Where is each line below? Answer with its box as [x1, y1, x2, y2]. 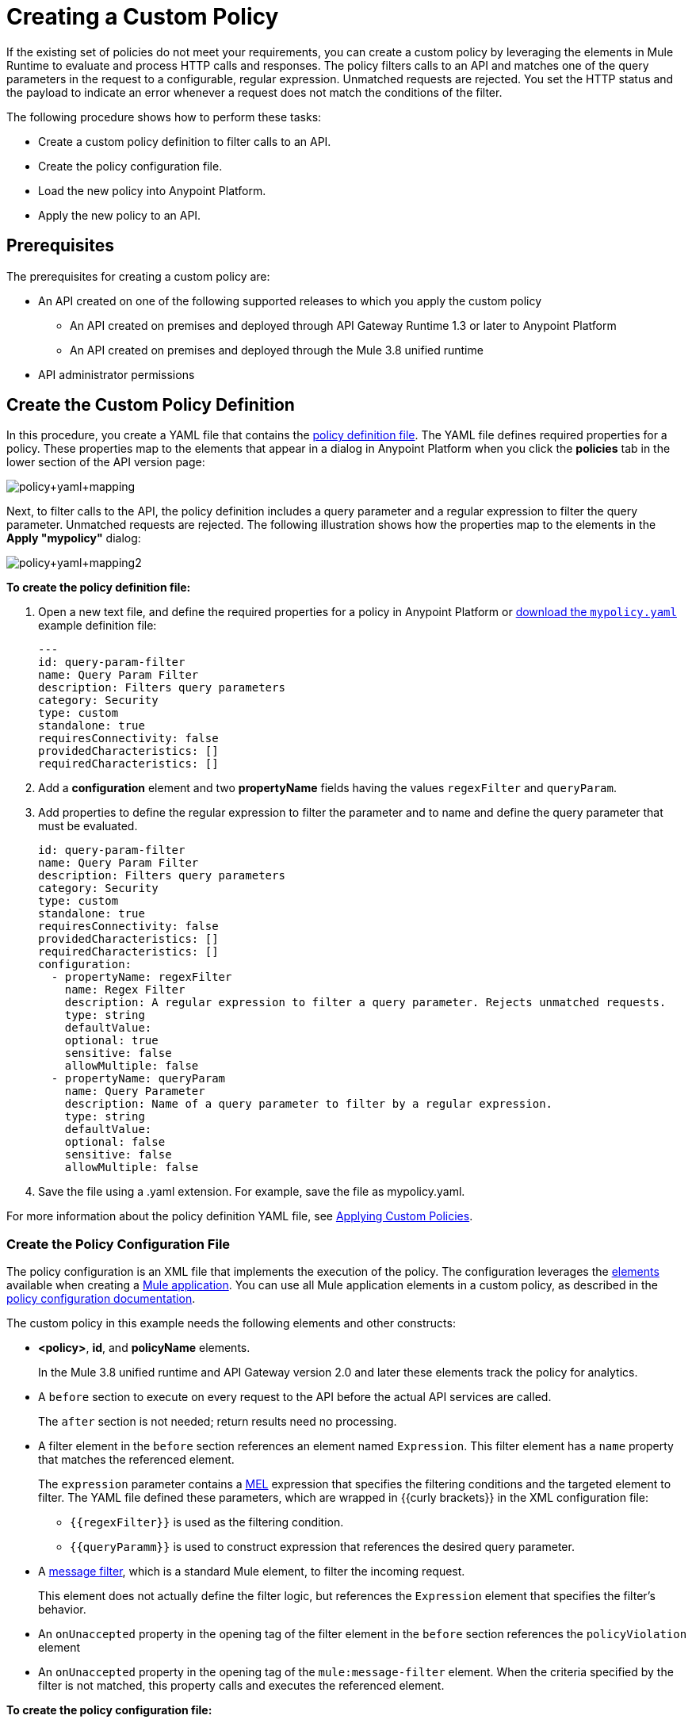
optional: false [64, 1135, 166, 1149]
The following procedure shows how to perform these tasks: [6, 109, 322, 124]
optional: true [64, 1034, 159, 1047]
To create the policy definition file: [6, 580, 191, 595]
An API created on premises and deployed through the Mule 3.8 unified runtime [70, 343, 484, 357]
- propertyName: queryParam [51, 1072, 226, 1085]
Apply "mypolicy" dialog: [6, 531, 141, 546]
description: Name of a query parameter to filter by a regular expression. [64, 1097, 553, 1111]
